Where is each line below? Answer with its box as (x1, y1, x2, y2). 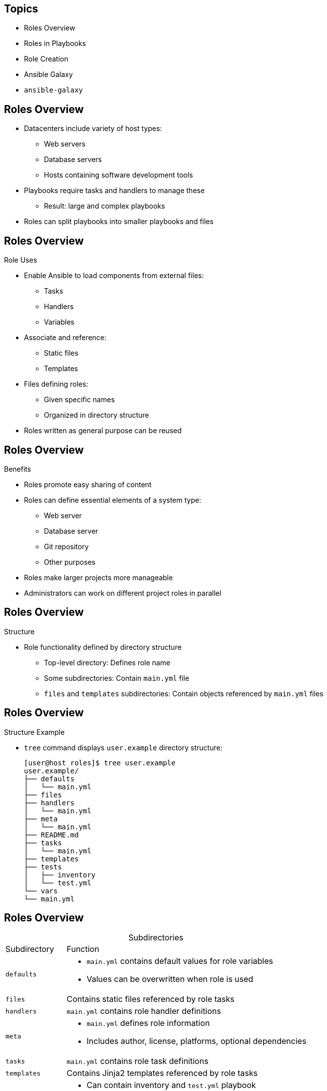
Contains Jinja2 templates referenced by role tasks (66, 1068, 258, 1078)
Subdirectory (5, 944, 54, 954)
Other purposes (44, 557, 96, 566)
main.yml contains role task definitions (66, 1056, 209, 1066)
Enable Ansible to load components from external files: (24, 271, 204, 280)
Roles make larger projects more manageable (24, 573, 173, 582)
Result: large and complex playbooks (44, 202, 165, 211)
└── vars (24, 886, 58, 895)
